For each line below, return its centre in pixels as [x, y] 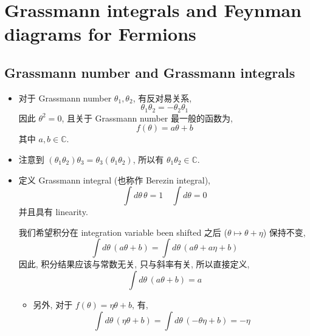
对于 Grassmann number [65, 98]
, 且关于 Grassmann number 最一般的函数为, [147, 118]
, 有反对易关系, [162, 98]
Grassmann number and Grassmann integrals [150, 72]
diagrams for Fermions [100, 34]
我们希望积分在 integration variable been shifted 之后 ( [123, 232]
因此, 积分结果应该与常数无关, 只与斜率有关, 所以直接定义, [134, 264]
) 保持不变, [284, 232]
